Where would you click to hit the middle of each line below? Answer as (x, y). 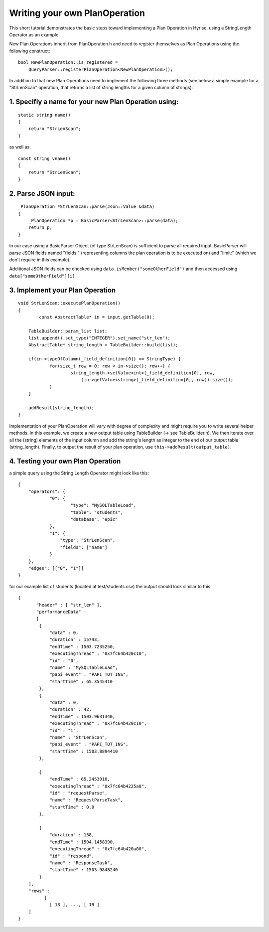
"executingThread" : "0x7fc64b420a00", (98, 849)
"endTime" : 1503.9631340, (82, 716)
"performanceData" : (62, 612)
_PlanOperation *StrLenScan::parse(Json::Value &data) (86, 207)
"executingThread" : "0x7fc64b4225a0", (98, 786)
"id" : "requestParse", (78, 793)
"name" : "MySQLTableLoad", (84, 668)
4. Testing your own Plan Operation (65, 461)
